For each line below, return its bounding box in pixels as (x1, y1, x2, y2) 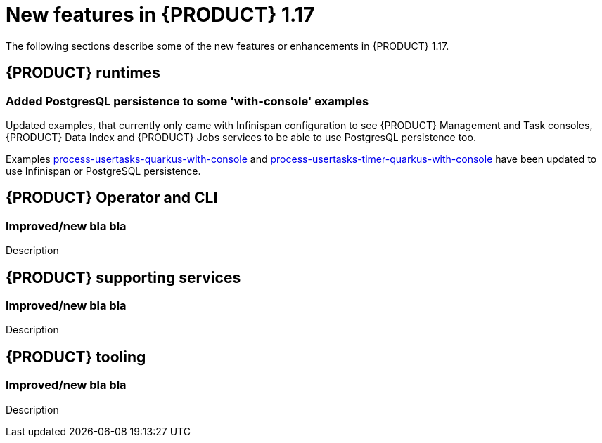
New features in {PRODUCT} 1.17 (6, 3, 315, 27)
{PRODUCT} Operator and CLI (6, 189, 218, 207)
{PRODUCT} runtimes (6, 64, 160, 82)
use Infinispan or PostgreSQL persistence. (6, 164, 201, 177)
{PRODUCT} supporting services (6, 268, 241, 286)
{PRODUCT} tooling (6, 348, 146, 366)
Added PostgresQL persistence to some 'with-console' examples (6, 93, 369, 108)
